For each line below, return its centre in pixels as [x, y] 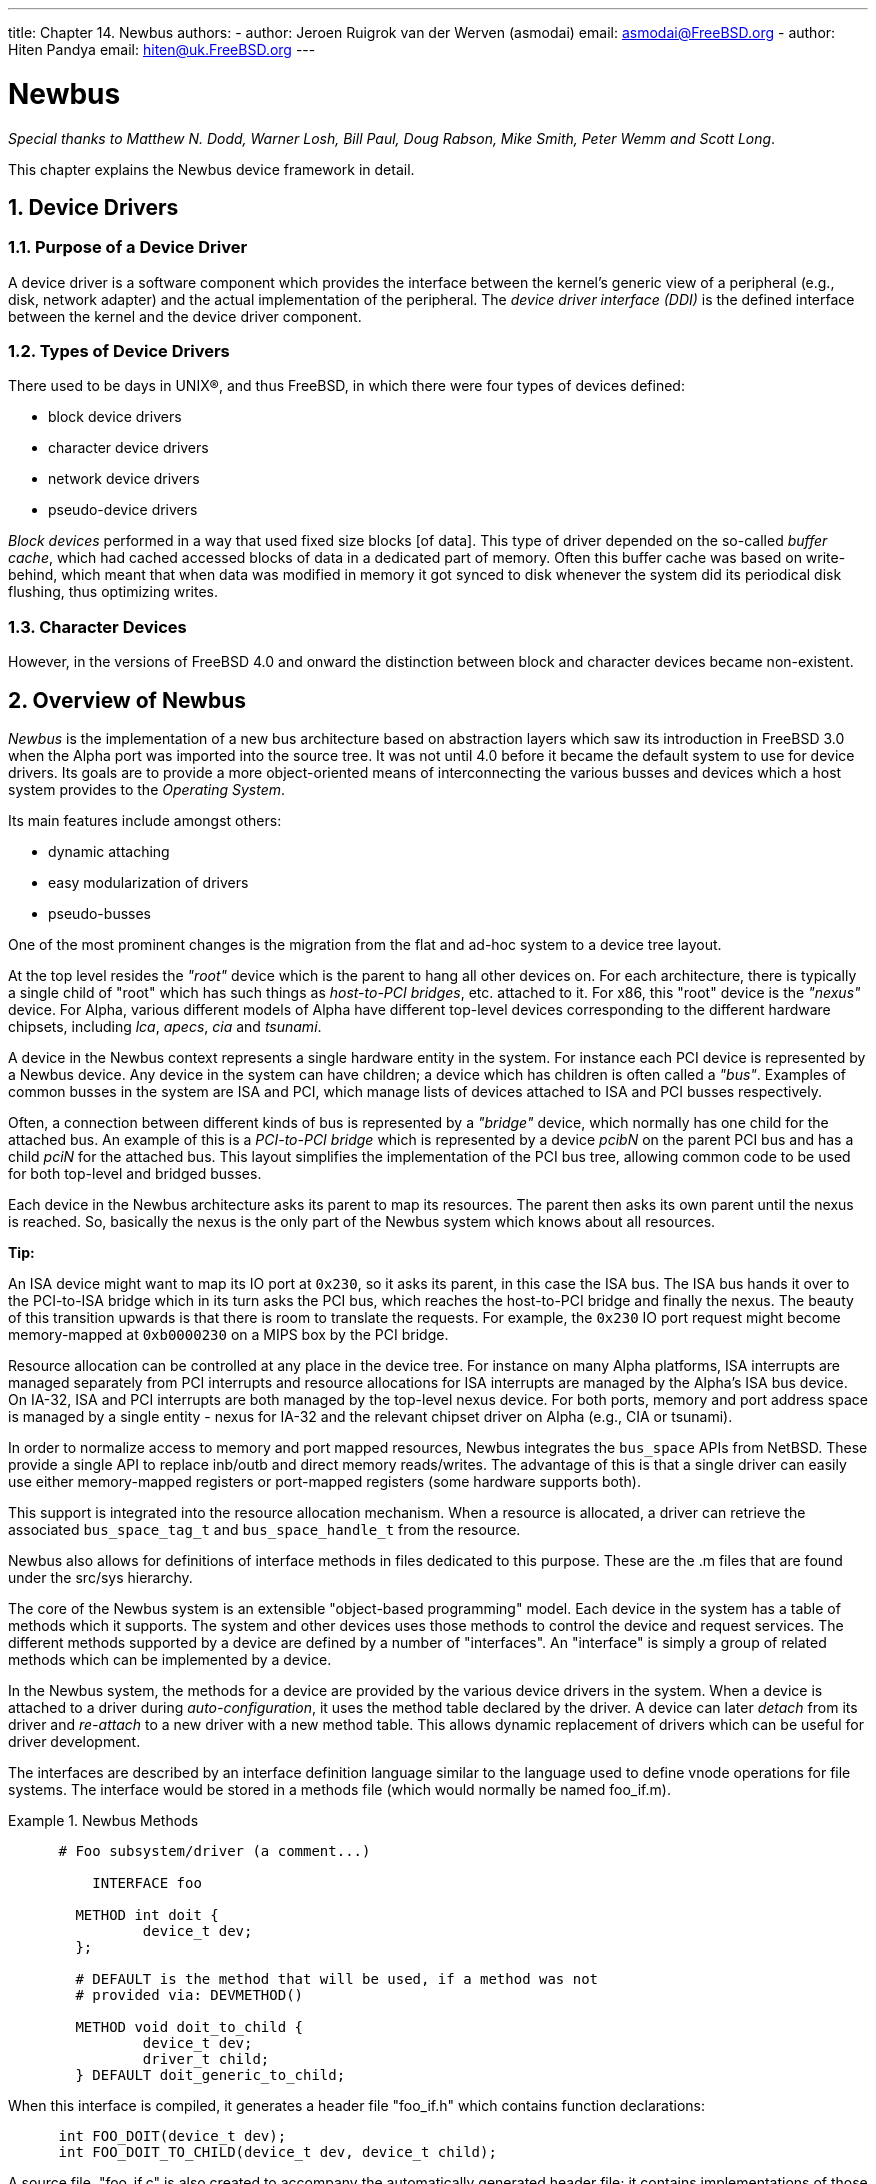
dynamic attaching [109, 852]
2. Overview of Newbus [127, 700]
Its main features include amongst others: [145, 821]
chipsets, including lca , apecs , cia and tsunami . [165, 1027]
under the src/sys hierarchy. [100, 1578]
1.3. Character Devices [97, 626]
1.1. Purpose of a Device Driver [128, 247]
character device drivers [128, 448]
